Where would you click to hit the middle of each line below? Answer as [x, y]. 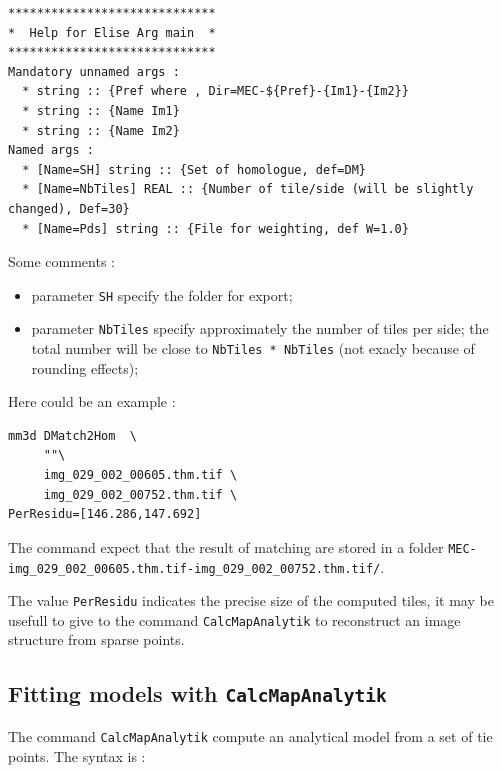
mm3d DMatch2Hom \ [72, 435]
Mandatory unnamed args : [94, 71]
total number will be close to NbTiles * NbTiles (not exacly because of [253, 348]
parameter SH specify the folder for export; [162, 294]
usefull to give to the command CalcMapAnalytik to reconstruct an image [234, 619]
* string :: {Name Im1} [101, 110]
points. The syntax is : [77, 755]
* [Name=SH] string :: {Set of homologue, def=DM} [194, 169]
